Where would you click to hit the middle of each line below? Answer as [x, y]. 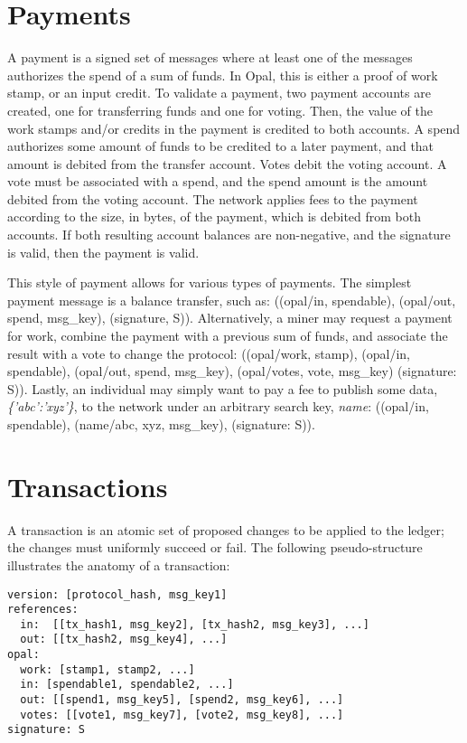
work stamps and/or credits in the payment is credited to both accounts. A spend [234, 128]
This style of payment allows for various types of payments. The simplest [210, 282]
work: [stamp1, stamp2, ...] [107, 669]
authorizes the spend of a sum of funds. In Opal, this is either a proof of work [223, 75]
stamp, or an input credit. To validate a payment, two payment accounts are [219, 93]
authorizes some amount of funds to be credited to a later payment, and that [221, 146]
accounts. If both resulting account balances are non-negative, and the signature [229, 235]
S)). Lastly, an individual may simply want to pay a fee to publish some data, [223, 388]
